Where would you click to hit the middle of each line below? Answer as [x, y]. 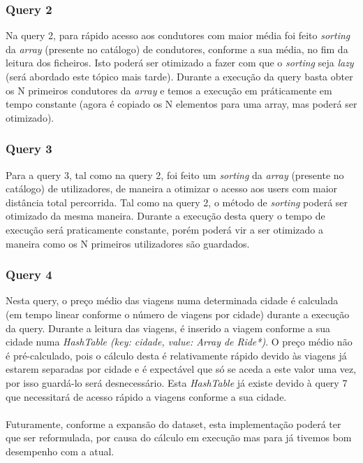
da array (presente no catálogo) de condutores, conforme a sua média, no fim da [177, 49]
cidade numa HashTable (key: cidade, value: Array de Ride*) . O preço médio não [179, 342]
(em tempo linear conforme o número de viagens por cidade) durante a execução [178, 314]
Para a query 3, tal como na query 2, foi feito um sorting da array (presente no [175, 174]
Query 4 [29, 275]
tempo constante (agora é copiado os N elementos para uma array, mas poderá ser [181, 104]
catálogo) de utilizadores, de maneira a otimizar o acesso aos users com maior [172, 188]
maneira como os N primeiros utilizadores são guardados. [128, 243]
